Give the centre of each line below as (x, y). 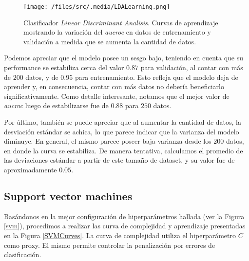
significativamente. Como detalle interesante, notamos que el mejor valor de (117, 96)
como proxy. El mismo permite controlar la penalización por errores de (110, 245)
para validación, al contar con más (192, 67)
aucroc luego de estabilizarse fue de (56, 105)
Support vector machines (68, 196)
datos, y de (42, 77)
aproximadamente (30, 169)
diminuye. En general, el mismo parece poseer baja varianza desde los (108, 141)
